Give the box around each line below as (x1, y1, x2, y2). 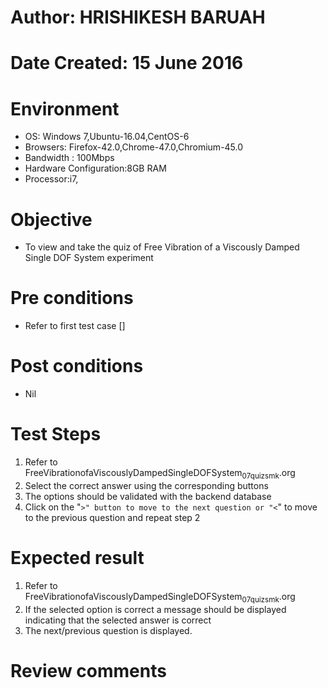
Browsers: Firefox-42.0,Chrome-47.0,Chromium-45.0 (24, 141, 244, 153)
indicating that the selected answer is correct (24, 614, 212, 626)
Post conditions (10, 355, 144, 378)
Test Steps (10, 423, 102, 446)
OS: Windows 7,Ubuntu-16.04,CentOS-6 (24, 131, 190, 143)
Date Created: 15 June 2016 (10, 52, 244, 75)
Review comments (10, 659, 167, 682)
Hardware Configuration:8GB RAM (24, 162, 167, 175)
